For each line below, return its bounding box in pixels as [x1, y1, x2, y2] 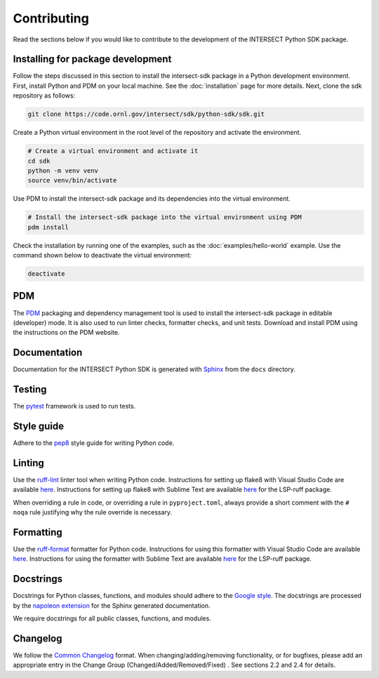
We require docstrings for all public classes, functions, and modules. [13, 614, 212, 623]
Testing [13, 383, 47, 396]
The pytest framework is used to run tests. [13, 402, 136, 411]
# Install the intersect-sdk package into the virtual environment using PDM [27, 213, 302, 221]
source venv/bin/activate [27, 176, 117, 185]
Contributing [13, 11, 89, 26]
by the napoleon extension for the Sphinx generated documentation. [13, 601, 211, 610]
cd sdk [27, 157, 51, 165]
